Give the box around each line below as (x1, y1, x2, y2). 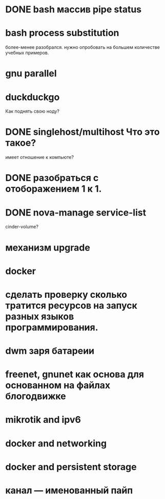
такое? (5, 137, 36, 149)
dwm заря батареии (5, 345, 95, 357)
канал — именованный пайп (5, 485, 133, 496)
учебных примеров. (5, 50, 49, 56)
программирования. (5, 322, 98, 333)
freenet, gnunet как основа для (5, 369, 145, 380)
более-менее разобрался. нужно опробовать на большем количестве (5, 44, 160, 50)
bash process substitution (5, 27, 119, 39)
